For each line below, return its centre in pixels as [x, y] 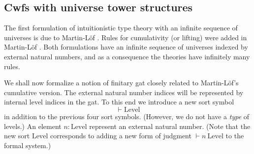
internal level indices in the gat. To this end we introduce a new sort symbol [119, 102]
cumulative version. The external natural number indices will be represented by [124, 92]
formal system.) [28, 145]
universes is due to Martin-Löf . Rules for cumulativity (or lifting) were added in [126, 37]
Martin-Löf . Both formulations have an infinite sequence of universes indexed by [126, 47]
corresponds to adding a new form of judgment [121, 136]
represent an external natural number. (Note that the [170, 126]
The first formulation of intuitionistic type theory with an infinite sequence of [121, 28]
